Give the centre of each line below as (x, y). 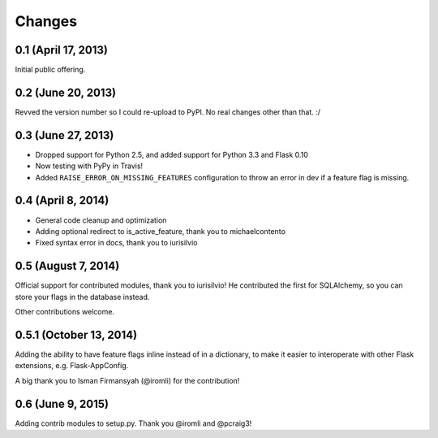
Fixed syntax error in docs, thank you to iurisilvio (116, 243)
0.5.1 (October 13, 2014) (76, 334)
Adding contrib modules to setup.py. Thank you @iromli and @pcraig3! (133, 423)
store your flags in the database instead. (82, 297)
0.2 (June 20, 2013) (66, 92)
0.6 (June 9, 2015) (62, 403)
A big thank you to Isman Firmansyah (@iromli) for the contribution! (127, 380)
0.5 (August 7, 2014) (67, 266)
